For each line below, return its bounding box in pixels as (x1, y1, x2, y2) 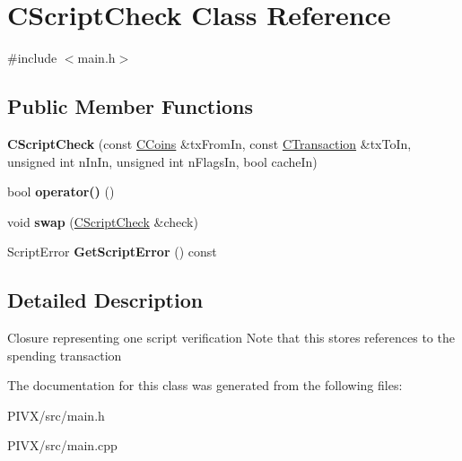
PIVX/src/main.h (7, 405, 105, 424)
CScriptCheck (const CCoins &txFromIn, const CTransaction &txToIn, (7, 134, 412, 152)
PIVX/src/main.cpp (7, 436, 118, 455)
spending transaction (7, 345, 122, 364)
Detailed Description (7, 286, 204, 314)
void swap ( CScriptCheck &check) (7, 212, 198, 230)
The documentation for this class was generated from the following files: (7, 376, 403, 395)
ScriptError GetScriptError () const (7, 242, 217, 261)
